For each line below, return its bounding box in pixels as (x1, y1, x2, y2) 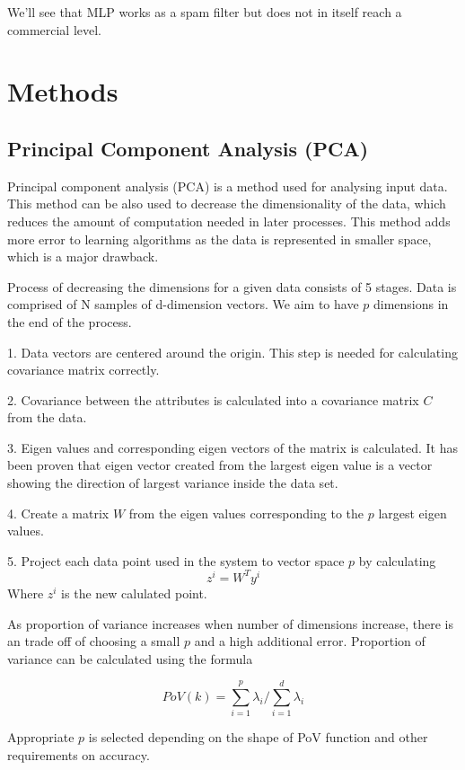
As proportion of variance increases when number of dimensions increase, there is (7, 614, 454, 633)
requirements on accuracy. (7, 746, 150, 765)
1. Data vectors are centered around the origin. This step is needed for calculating (7, 342, 458, 361)
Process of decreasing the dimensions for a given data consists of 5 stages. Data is (7, 277, 457, 296)
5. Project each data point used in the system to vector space (7, 551, 345, 570)
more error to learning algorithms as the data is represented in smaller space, (7, 229, 432, 248)
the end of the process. (7, 312, 132, 331)
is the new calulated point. (61, 583, 207, 602)
